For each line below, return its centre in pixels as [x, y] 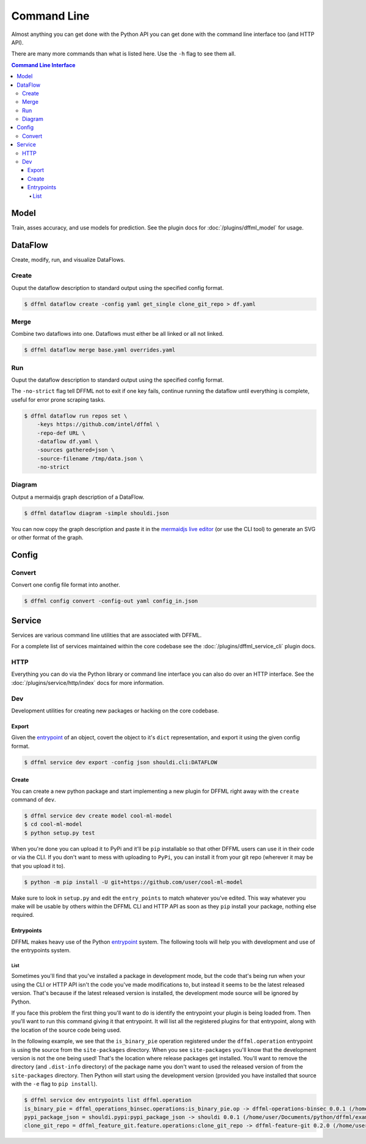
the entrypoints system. [41, 950]
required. [23, 915]
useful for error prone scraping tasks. [58, 399]
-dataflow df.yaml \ [68, 441]
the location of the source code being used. [66, 1030]
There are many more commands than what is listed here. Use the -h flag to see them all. [124, 54]
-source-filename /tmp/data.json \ [90, 458]
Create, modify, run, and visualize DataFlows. [68, 260]
